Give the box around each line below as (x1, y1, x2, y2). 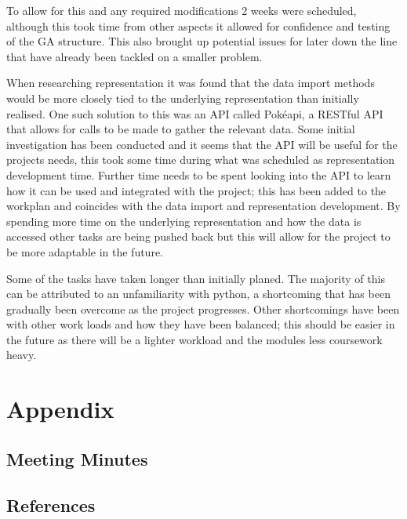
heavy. (6, 347, 37, 363)
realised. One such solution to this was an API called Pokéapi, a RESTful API (6, 105, 383, 122)
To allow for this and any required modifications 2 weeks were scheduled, (6, 2, 357, 18)
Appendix (6, 393, 114, 425)
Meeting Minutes (6, 446, 148, 470)
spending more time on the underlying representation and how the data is (6, 212, 362, 229)
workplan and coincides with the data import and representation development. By (6, 198, 401, 214)
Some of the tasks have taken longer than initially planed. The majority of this (6, 270, 385, 286)
